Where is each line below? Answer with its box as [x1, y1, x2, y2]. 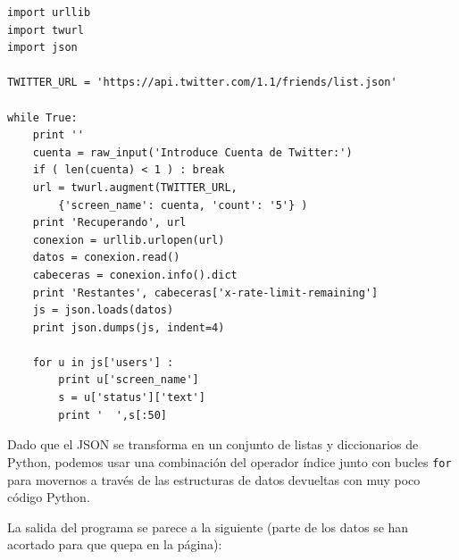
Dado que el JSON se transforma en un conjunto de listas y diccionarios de [7, 435, 419, 454]
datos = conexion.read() [32, 251, 180, 264]
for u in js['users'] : [32, 355, 174, 369]
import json [7, 41, 78, 54]
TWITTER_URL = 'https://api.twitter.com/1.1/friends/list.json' [7, 76, 397, 89]
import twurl [7, 23, 84, 37]
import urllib [7, 6, 91, 19]
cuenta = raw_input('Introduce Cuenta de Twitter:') [32, 146, 353, 159]
